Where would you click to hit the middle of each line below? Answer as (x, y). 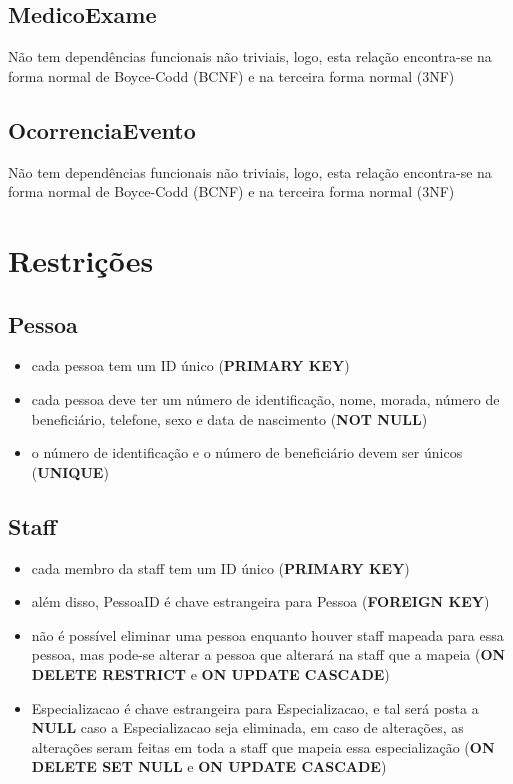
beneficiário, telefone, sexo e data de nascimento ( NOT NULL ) (229, 418)
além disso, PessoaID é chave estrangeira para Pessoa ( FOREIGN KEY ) (260, 601)
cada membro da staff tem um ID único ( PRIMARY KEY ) (220, 567)
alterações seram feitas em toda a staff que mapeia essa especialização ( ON (263, 746)
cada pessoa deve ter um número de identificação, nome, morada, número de (265, 398)
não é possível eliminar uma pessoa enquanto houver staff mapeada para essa (267, 634)
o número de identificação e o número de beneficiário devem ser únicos (247, 452)
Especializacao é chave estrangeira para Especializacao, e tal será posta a (255, 707)
